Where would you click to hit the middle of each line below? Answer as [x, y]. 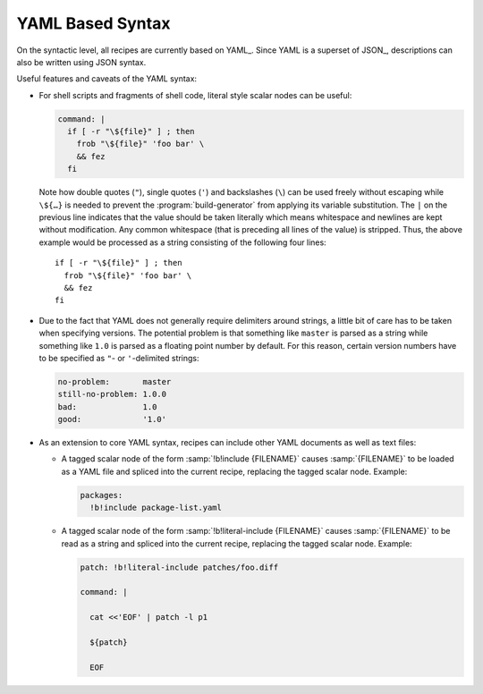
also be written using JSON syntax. [81, 62]
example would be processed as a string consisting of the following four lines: [182, 242]
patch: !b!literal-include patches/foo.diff [179, 567]
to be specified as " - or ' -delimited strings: [119, 358]
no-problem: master [114, 381]
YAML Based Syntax [93, 23]
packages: [102, 495]
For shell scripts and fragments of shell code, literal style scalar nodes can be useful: [195, 95]
